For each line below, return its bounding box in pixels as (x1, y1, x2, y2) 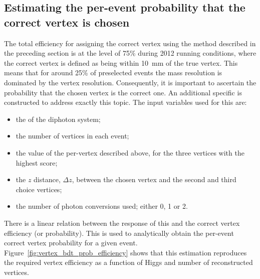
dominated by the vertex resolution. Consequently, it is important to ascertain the (4, 77, 256, 87)
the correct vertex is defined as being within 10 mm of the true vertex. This (4, 57, 238, 68)
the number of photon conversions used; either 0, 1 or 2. (16, 201, 188, 211)
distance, (34, 174, 61, 185)
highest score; (16, 157, 58, 168)
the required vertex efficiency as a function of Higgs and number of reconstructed (4, 257, 253, 267)
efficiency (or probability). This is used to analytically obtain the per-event (4, 227, 234, 238)
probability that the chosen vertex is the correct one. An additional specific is (4, 87, 242, 97)
